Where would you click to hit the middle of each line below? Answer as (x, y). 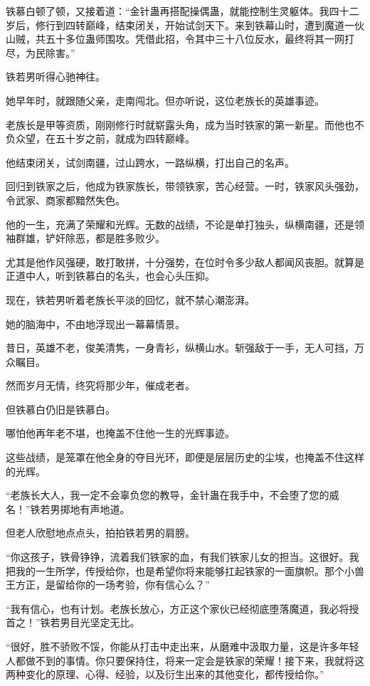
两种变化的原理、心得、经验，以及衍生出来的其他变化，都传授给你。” (165, 674)
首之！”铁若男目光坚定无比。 (73, 622)
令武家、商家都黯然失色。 (65, 200)
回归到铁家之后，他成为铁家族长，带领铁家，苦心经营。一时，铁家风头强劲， (185, 186)
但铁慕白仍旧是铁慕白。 (60, 409)
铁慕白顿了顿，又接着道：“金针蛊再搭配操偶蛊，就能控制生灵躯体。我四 (173, 11)
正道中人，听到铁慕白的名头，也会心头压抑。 (110, 276)
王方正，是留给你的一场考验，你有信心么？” (108, 585)
